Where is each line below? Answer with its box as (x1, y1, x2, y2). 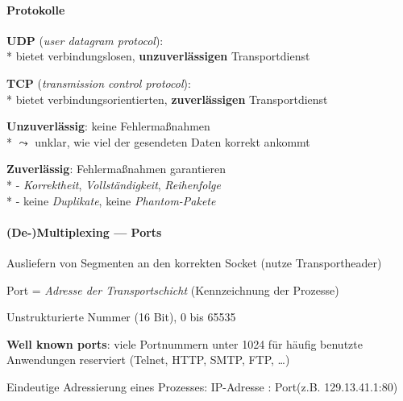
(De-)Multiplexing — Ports (6, 223, 162, 240)
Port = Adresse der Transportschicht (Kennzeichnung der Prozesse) (6, 281, 339, 298)
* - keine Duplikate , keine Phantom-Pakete (6, 192, 216, 209)
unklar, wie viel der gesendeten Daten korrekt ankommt (35, 133, 310, 150)
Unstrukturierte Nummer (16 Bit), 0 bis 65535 (6, 308, 236, 325)
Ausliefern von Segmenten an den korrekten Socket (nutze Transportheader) (6, 254, 382, 271)
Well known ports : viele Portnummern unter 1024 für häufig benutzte (6, 335, 363, 352)
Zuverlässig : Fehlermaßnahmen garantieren (6, 160, 226, 177)
